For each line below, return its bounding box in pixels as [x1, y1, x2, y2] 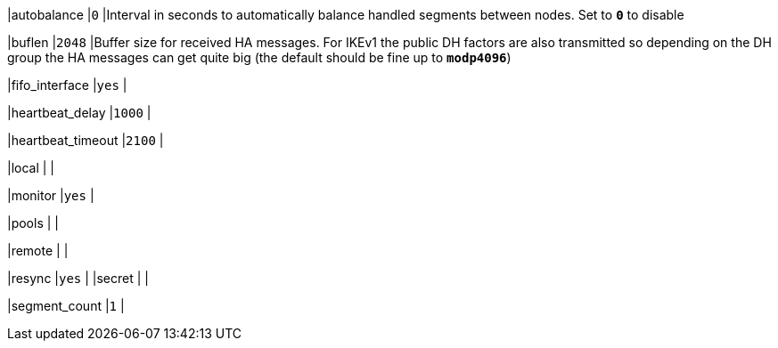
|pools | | [7, 215, 59, 231]
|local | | [7, 160, 55, 175]
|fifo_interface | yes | [7, 77, 127, 93]
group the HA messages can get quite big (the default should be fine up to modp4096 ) [7, 50, 512, 65]
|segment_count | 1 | [7, 298, 125, 313]
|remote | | [7, 243, 69, 258]
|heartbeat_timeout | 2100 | [7, 133, 164, 148]
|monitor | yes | [7, 188, 94, 203]
